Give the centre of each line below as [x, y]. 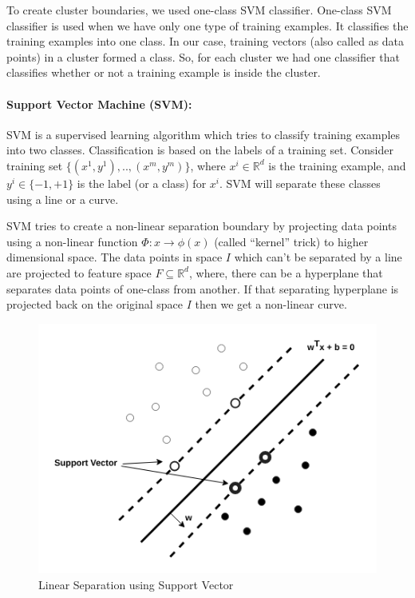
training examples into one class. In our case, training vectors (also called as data [206, 41]
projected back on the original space [95, 304]
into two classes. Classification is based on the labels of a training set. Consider [200, 150]
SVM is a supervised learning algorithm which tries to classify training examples [204, 134]
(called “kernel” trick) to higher [291, 241]
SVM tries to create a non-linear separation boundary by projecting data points [202, 226]
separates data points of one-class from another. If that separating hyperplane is [203, 288]
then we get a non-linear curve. [271, 304]
